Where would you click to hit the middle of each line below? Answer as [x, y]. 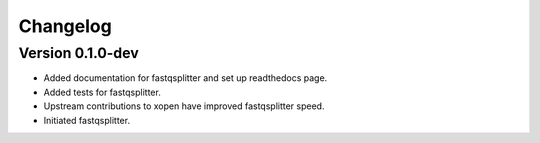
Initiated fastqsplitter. [86, 120]
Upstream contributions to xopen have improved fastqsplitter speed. [184, 106]
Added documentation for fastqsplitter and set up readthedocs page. [185, 78]
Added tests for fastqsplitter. [102, 92]
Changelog [65, 26]
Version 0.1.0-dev [78, 53]
